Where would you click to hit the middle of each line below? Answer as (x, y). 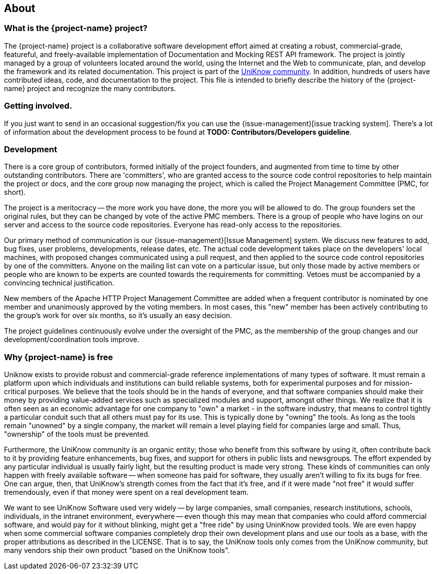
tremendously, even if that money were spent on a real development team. (126, 492)
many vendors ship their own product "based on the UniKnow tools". (117, 550)
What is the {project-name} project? (76, 28)
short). (15, 192)
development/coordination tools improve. (72, 340)
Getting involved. (38, 106)
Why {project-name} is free (58, 357)
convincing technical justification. (59, 283)
